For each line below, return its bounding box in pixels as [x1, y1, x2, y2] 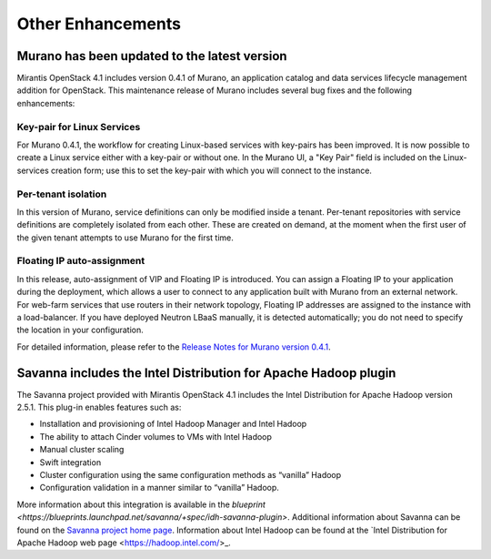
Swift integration [39, 456, 102, 468]
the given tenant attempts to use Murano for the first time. [16, 232, 234, 243]
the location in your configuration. [16, 324, 145, 336]
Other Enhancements [16, 14, 182, 34]
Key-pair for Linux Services [16, 120, 141, 133]
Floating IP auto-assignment [16, 255, 145, 268]
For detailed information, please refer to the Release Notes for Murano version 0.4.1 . [16, 341, 331, 352]
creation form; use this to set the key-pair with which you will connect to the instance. [50, 165, 373, 176]
